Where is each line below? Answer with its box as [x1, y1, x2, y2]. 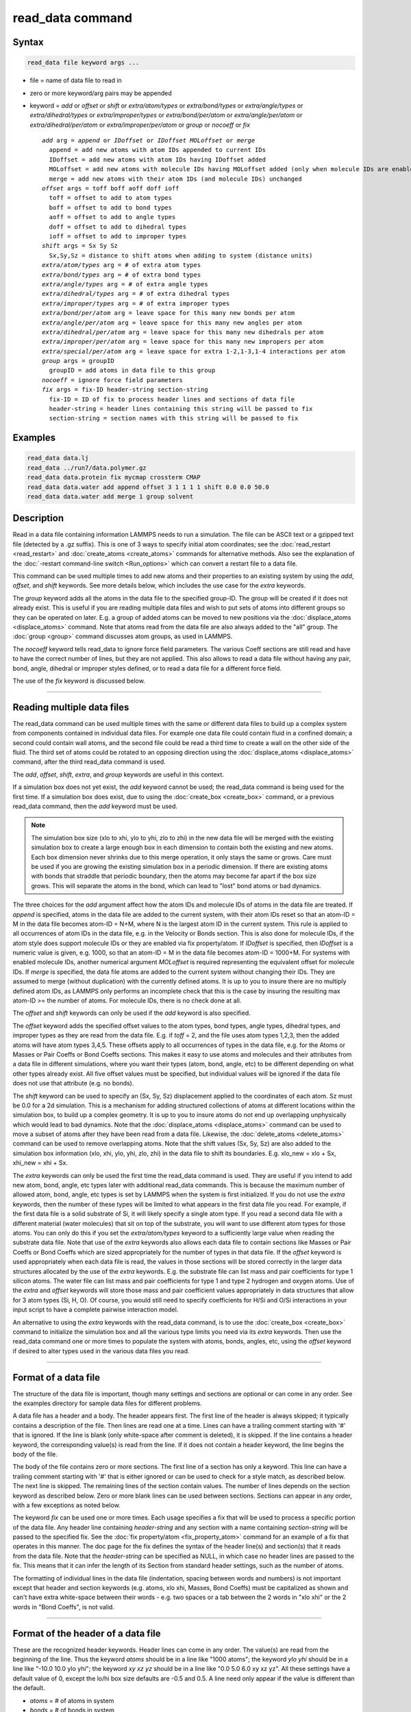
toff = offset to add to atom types [49, 194, 173, 202]
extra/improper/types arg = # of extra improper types [42, 299, 230, 307]
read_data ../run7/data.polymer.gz [27, 464, 147, 472]
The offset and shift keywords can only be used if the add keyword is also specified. [12, 1009, 251, 1017]
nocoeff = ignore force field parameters [42, 376, 183, 383]
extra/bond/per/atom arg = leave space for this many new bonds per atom [42, 309, 295, 317]
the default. [12, 1684, 46, 1692]
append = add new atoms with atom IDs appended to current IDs [49, 146, 266, 154]
